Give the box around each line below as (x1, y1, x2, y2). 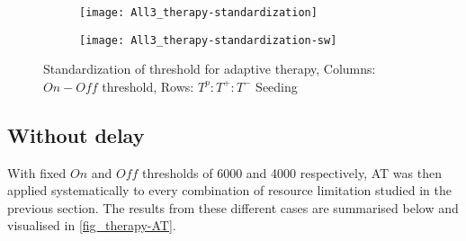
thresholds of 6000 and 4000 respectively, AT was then (142, 163, 442, 182)
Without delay (7, 120, 145, 148)
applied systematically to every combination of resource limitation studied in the (7, 181, 452, 200)
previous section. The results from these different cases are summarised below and (7, 198, 459, 217)
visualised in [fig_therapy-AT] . (7, 216, 176, 235)
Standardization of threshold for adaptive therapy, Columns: (43, 59, 376, 78)
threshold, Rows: (102, 76, 194, 95)
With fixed (7, 163, 67, 182)
